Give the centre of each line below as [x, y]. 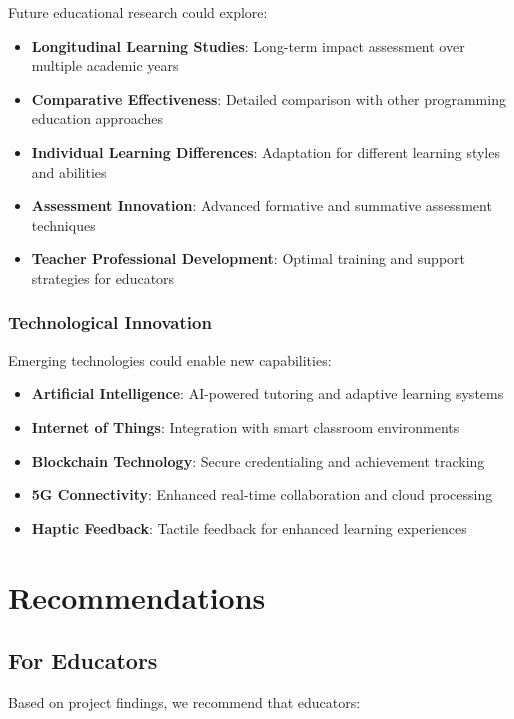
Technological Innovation [110, 322]
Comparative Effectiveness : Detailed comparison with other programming [268, 98]
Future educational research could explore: [138, 12]
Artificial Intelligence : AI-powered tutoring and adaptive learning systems [267, 393]
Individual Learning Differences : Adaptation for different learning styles [265, 151]
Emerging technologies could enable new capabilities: [170, 359]
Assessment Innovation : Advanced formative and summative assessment [261, 205]
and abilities [69, 171]
